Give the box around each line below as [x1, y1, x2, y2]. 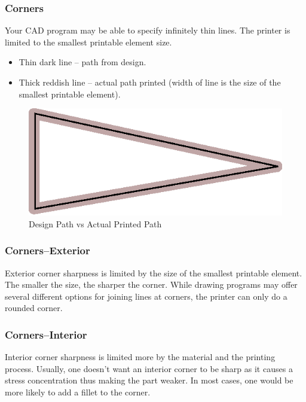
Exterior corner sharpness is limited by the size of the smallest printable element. [5, 266, 302, 279]
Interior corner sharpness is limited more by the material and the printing [5, 351, 276, 363]
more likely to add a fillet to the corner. [5, 385, 151, 398]
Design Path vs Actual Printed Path [29, 217, 162, 230]
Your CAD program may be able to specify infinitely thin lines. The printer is [5, 24, 290, 36]
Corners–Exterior [5, 243, 90, 258]
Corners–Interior [5, 327, 87, 342]
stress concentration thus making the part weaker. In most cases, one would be [5, 374, 293, 386]
